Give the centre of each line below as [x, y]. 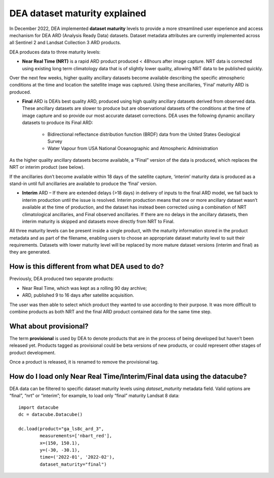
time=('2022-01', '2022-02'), [77, 457]
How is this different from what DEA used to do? [87, 267]
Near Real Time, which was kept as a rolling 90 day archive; [84, 288]
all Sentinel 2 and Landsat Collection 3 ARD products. [65, 43]
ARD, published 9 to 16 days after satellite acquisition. [78, 295]
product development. [32, 352]
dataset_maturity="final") [73, 464]
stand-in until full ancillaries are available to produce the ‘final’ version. [83, 184]
